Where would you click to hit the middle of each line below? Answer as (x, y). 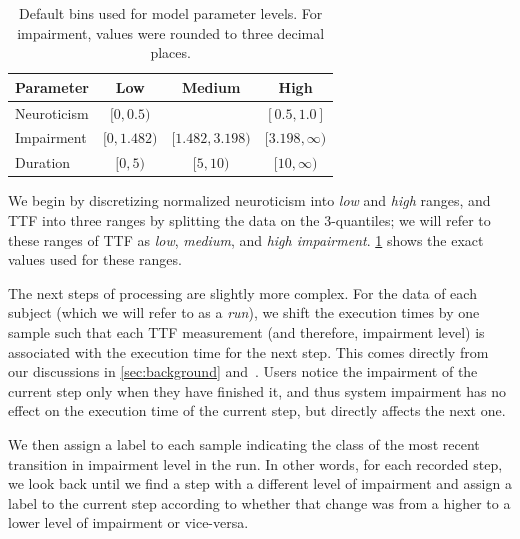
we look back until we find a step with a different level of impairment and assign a (260, 483)
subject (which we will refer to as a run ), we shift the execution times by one (244, 312)
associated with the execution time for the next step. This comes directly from (248, 351)
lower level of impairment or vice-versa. (128, 522)
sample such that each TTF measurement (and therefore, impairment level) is (246, 331)
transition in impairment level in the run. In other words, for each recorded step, (255, 463)
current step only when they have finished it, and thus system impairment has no (257, 390)
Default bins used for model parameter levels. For (170, 13)
